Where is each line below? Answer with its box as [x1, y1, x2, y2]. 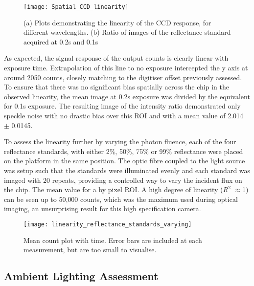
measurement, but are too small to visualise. [23, 244, 157, 255]
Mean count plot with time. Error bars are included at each [23, 235, 202, 245]
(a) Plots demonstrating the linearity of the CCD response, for [23, 17, 211, 27]
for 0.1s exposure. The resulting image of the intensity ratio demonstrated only [4, 101, 241, 111]
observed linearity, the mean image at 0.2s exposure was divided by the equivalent [4, 91, 250, 101]
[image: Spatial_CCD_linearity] [23, 3, 129, 10]
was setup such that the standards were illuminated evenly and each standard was [4, 165, 251, 175]
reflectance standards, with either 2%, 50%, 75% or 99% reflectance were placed [4, 146, 243, 156]
